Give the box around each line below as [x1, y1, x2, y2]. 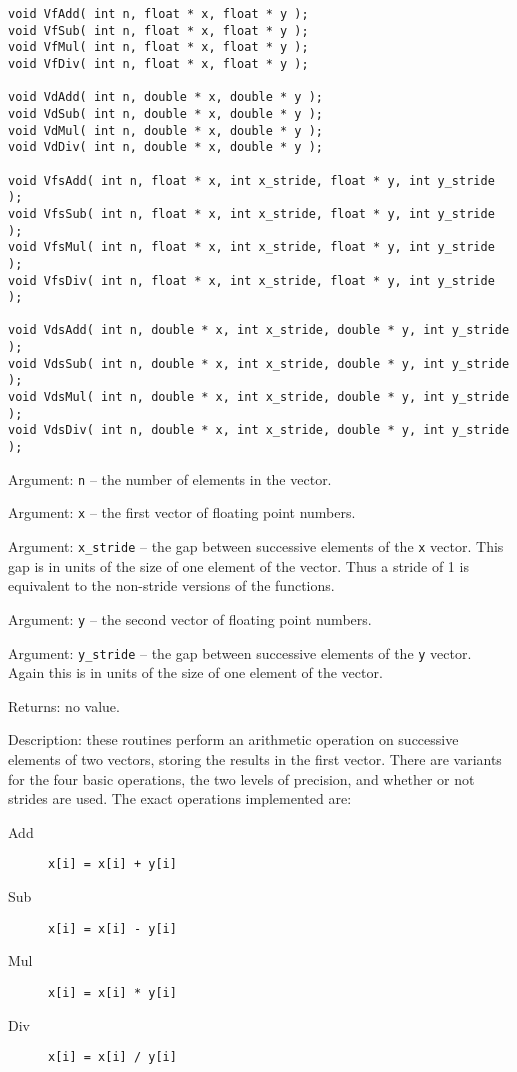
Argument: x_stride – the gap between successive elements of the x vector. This [8, 536, 504, 557]
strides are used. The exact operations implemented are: [8, 788, 352, 809]
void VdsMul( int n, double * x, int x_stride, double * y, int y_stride [8, 390, 510, 405]
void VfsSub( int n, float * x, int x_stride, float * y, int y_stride [8, 206, 495, 221]
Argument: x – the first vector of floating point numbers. [8, 502, 356, 523]
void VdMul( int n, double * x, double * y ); [8, 123, 323, 138]
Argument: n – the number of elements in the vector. [8, 468, 332, 489]
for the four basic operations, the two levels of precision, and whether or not [8, 768, 475, 789]
